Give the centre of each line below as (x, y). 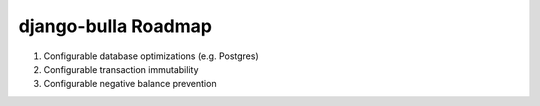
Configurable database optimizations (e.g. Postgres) (151, 56)
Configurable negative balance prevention (130, 84)
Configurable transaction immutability (121, 69)
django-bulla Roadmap (115, 26)
